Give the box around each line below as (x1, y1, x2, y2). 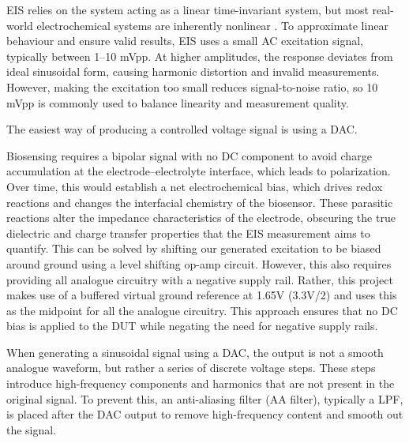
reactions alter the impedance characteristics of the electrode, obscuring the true (6, 209, 396, 226)
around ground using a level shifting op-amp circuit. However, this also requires (6, 255, 392, 272)
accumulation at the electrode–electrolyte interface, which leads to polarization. (6, 163, 391, 179)
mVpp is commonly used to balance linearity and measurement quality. (6, 94, 349, 111)
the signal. (6, 421, 57, 437)
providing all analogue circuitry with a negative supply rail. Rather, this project (6, 271, 393, 287)
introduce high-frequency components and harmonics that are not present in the (6, 375, 395, 392)
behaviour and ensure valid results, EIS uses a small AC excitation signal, (6, 32, 363, 49)
